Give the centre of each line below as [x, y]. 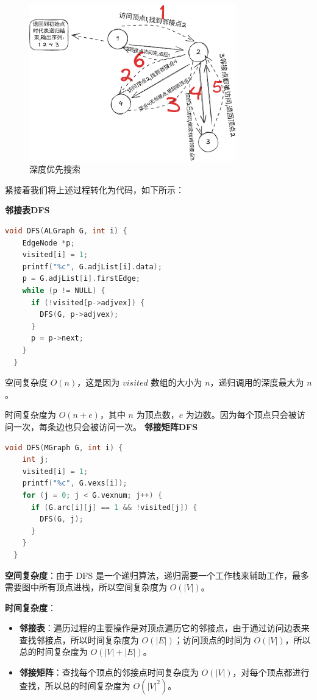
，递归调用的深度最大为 [257, 382]
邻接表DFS [27, 210]
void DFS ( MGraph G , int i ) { [64, 447]
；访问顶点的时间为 [212, 639]
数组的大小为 [176, 382]
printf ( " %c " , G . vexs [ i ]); [75, 483]
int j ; [35, 460]
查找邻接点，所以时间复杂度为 [79, 639]
